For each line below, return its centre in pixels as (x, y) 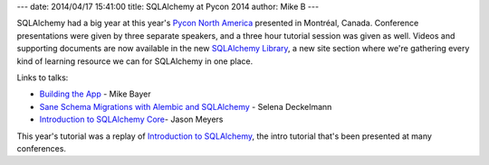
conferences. (42, 148)
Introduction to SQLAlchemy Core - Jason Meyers (131, 119)
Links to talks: (43, 78)
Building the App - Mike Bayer (95, 94)
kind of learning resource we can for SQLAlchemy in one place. (135, 61)
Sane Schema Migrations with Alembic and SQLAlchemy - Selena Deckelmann (186, 106)
